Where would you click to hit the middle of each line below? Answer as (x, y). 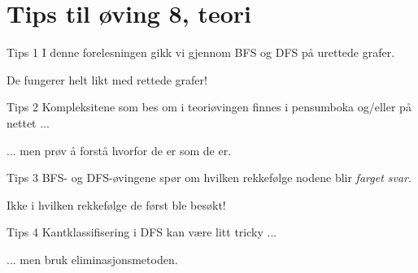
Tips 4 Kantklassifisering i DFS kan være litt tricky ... (142, 232)
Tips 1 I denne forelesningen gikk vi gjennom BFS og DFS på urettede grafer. (201, 52)
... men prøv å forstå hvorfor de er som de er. (119, 150)
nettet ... (28, 122)
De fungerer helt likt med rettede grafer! (107, 79)
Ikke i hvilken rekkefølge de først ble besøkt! (116, 204)
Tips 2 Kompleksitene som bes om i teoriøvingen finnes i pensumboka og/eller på (209, 107)
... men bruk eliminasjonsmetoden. (92, 259)
